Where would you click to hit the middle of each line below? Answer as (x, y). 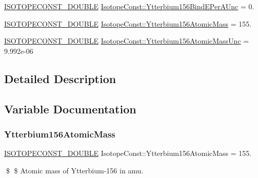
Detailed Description (60, 78)
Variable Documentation (70, 108)
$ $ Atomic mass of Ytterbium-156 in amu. (75, 170)
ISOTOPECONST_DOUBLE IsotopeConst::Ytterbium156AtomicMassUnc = (127, 41)
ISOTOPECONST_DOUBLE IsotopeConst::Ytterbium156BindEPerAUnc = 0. (129, 6)
